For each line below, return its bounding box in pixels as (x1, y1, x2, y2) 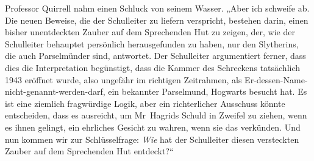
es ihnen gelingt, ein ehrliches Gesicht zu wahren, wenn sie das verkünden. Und (5, 120, 301, 133)
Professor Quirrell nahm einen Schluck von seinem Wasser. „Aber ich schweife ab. (5, 2, 310, 14)
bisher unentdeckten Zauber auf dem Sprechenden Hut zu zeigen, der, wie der (5, 26, 295, 38)
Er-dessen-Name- (244, 73, 308, 86)
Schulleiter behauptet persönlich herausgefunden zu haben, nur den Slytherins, (5, 37, 299, 50)
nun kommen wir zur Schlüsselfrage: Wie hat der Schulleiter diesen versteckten (5, 132, 299, 145)
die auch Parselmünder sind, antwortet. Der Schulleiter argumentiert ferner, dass (5, 49, 306, 62)
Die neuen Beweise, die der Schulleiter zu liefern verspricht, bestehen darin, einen (5, 13, 309, 26)
